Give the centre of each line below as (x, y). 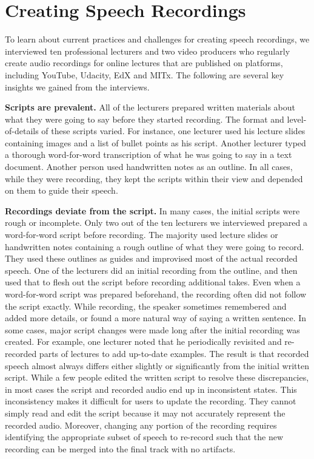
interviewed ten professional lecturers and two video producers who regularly (148, 51)
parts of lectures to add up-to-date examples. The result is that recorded (174, 353)
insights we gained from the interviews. (77, 87)
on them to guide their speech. (62, 190)
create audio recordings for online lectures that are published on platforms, (144, 63)
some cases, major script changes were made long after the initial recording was (152, 329)
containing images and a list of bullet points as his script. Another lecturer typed (155, 142)
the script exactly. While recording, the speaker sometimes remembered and (146, 306)
